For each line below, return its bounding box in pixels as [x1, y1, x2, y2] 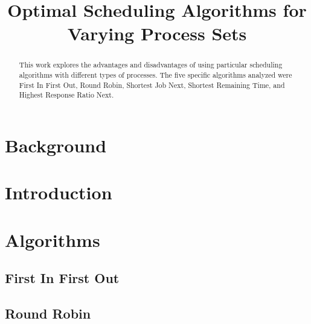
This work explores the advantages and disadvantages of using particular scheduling [19, 60, 283, 70]
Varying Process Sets [67, 21, 247, 46]
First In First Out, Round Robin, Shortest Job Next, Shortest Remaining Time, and [19, 79, 285, 90]
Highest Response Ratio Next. [19, 90, 114, 100]
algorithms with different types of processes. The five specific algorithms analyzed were [19, 70, 292, 80]
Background [5, 132, 107, 157]
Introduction [5, 180, 112, 205]
